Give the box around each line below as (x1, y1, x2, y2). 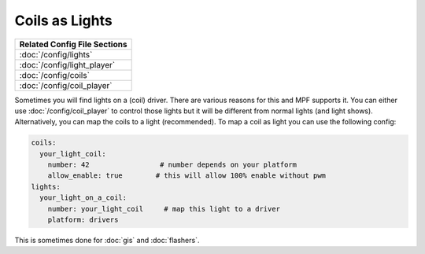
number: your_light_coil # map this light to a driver (47, 204, 281, 213)
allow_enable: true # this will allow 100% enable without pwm (47, 171, 327, 180)
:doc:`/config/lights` (19, 49, 93, 60)
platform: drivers (47, 215, 119, 224)
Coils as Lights (14, 12, 113, 29)
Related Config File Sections (19, 39, 128, 50)
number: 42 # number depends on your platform (47, 160, 297, 169)
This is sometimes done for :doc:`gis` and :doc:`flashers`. (14, 236, 200, 245)
